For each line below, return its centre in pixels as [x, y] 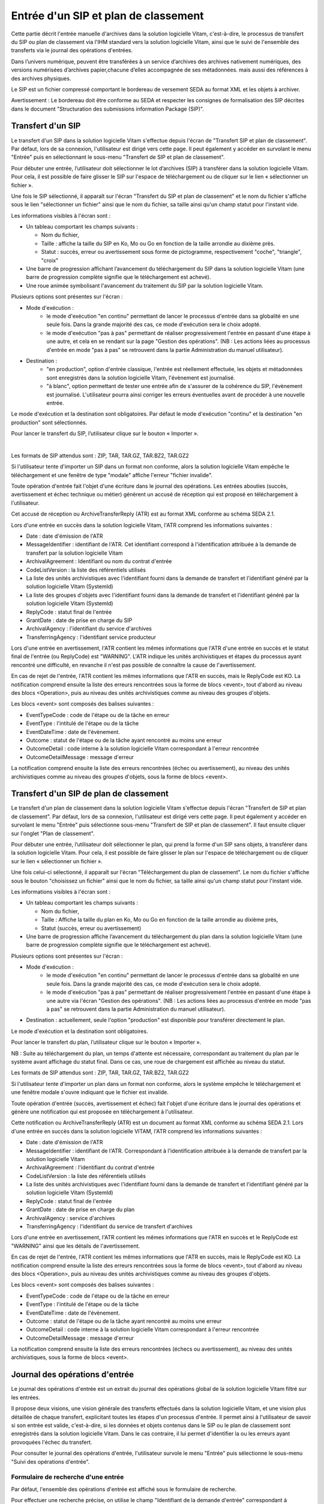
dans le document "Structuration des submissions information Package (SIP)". [107, 109]
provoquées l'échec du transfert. [52, 1442]
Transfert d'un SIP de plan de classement [90, 794]
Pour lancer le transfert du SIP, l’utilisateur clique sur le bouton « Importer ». [105, 434]
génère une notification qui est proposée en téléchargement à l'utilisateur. [103, 1111]
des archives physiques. [41, 78]
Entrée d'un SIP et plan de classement [107, 16]
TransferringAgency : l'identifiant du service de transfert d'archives [109, 1227]
